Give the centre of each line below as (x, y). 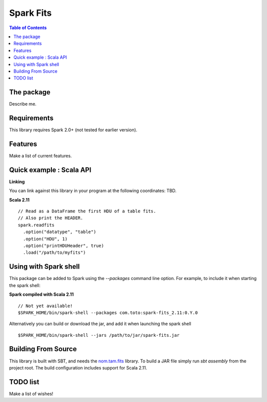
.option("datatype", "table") (60, 232)
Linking (17, 181)
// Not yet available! (45, 306)
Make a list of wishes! (31, 394)
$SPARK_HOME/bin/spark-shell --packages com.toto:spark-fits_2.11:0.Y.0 (108, 313)
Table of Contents (28, 28)
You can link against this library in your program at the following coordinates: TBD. (93, 191)
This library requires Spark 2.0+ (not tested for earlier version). (73, 130)
